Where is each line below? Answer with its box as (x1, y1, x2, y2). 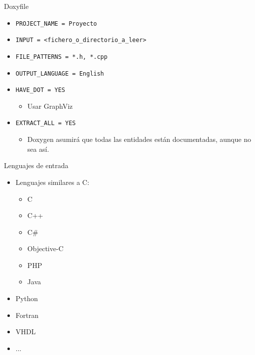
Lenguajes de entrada (4, 160, 69, 171)
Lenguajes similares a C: (15, 177, 89, 187)
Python (15, 293, 38, 304)
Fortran (15, 310, 38, 320)
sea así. (27, 143, 49, 154)
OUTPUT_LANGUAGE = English (15, 70, 104, 77)
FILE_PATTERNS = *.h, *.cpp (15, 53, 108, 60)
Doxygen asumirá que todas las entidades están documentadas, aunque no (27, 134, 251, 144)
